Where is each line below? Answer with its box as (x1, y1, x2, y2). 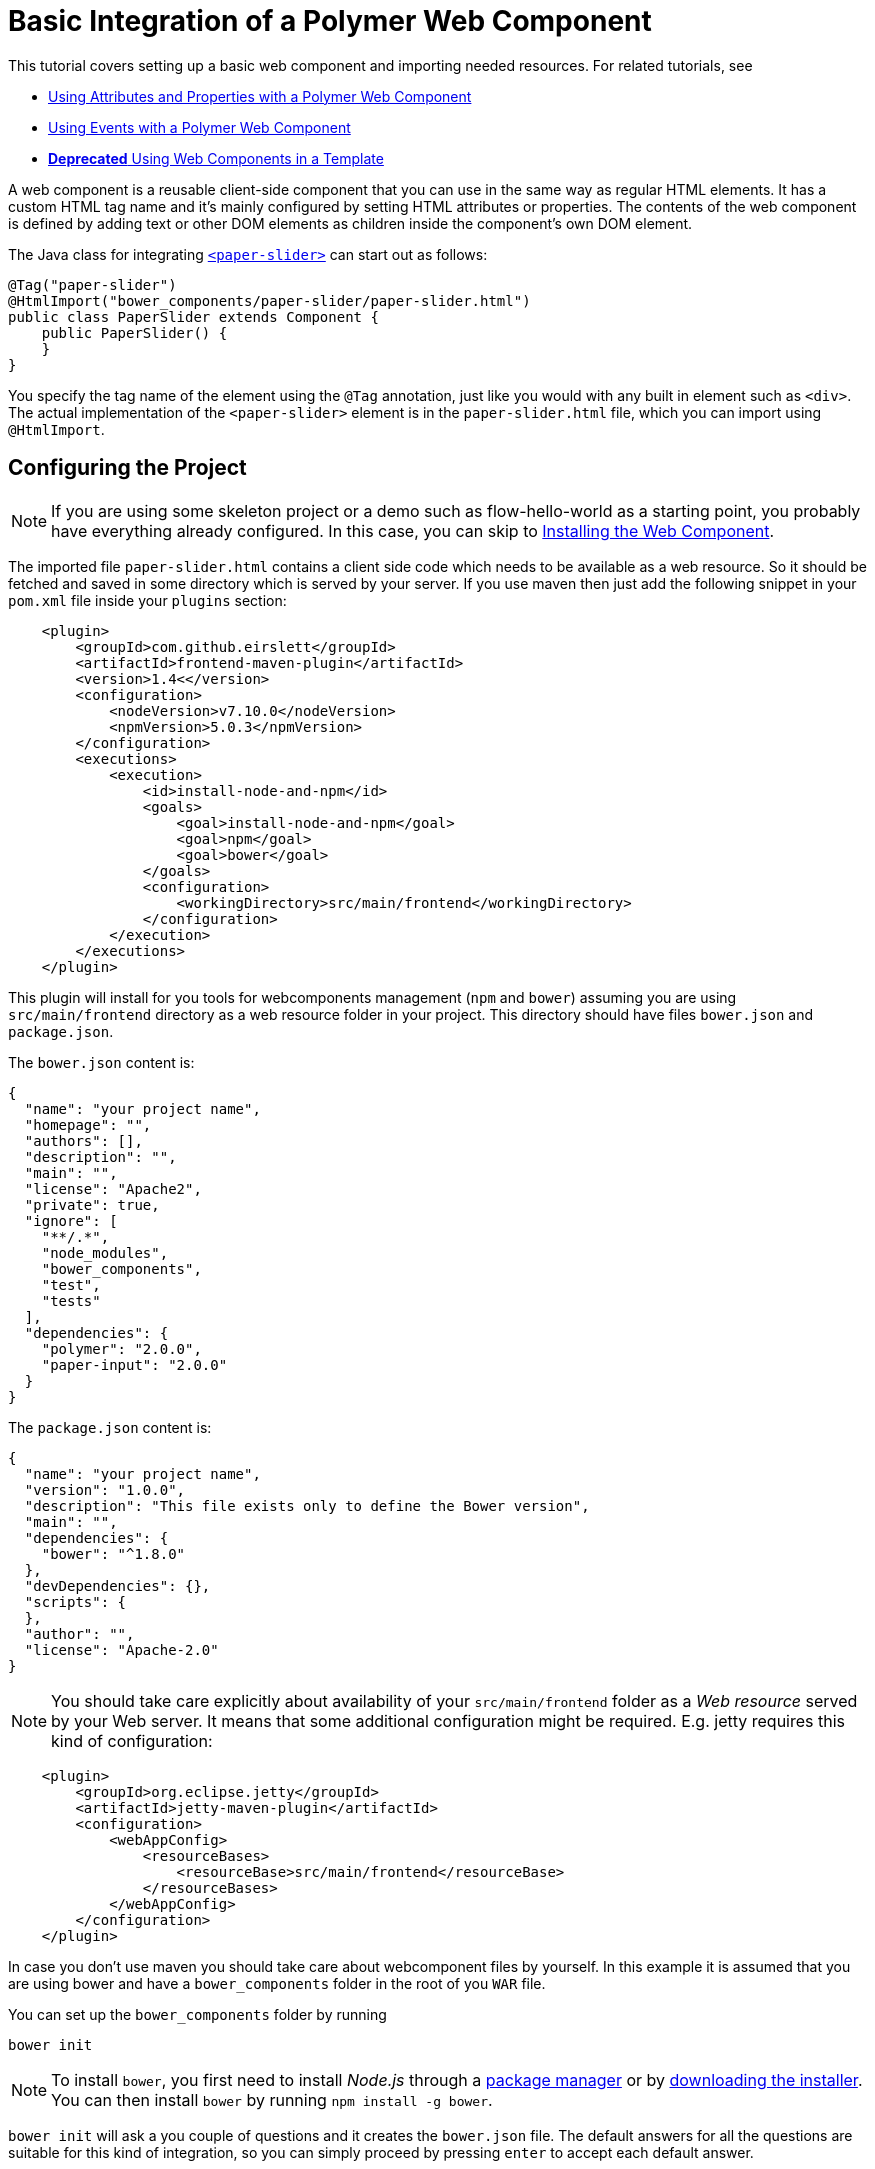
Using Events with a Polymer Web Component (48, 118, 351, 136)
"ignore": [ (24, 1212, 118, 1229)
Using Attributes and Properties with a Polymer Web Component (48, 87, 472, 105)
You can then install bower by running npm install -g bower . (51, 2089, 493, 2110)
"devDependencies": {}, (24, 1577, 211, 1594)
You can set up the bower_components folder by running (8, 2005, 387, 2023)
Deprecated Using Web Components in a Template (48, 149, 384, 167)
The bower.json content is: (8, 1053, 195, 1071)
